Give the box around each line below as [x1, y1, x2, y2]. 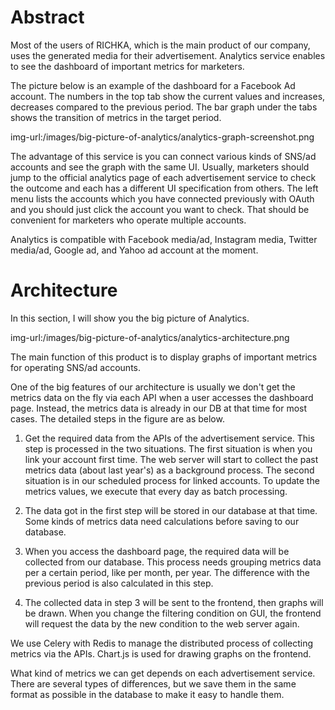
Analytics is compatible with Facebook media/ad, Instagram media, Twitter [10, 233, 318, 245]
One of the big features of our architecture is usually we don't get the [10, 381, 296, 393]
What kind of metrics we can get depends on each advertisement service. [10, 667, 316, 679]
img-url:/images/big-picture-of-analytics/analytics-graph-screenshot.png [10, 131, 315, 143]
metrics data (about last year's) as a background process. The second [24, 464, 315, 476]
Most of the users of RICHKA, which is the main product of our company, [10, 39, 311, 51]
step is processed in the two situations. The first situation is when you [24, 442, 313, 455]
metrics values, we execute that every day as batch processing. [24, 485, 288, 497]
